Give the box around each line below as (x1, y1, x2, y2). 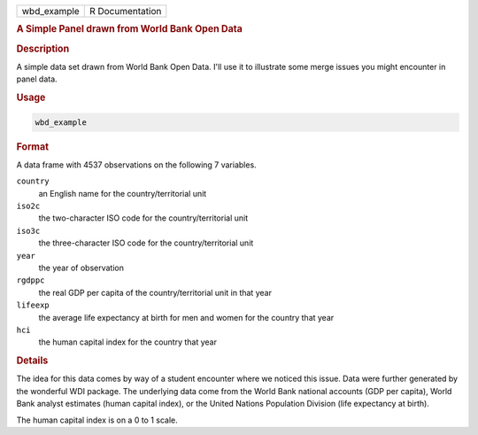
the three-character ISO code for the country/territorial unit (38, 237, 254, 248)
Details (16, 354, 49, 367)
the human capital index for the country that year (38, 337, 217, 347)
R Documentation (89, 5, 162, 17)
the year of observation (38, 262, 124, 273)
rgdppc (16, 276, 45, 285)
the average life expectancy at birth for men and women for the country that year (38, 312, 335, 322)
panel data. (16, 74, 58, 84)
